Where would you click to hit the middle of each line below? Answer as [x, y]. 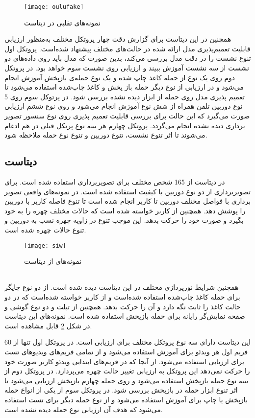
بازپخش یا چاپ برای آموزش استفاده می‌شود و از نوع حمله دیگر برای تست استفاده [126, 399]
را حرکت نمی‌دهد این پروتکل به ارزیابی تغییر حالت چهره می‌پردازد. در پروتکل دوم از [127, 371]
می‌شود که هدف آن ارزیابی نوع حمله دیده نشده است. [84, 409]
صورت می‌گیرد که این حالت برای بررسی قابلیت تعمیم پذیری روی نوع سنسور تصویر [127, 116]
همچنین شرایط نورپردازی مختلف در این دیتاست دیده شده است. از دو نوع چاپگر [122, 287]
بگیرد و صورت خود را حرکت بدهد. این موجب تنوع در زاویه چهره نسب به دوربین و [124, 220]
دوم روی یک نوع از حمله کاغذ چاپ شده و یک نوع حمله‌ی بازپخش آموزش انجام [120, 77]
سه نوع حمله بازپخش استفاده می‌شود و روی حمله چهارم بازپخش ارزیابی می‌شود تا [127, 380]
